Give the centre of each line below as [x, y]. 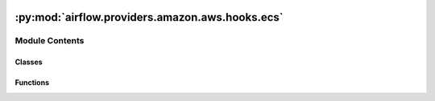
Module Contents [50, 41]
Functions [32, 83]
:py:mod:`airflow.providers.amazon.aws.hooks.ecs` [149, 17]
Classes [29, 62]
